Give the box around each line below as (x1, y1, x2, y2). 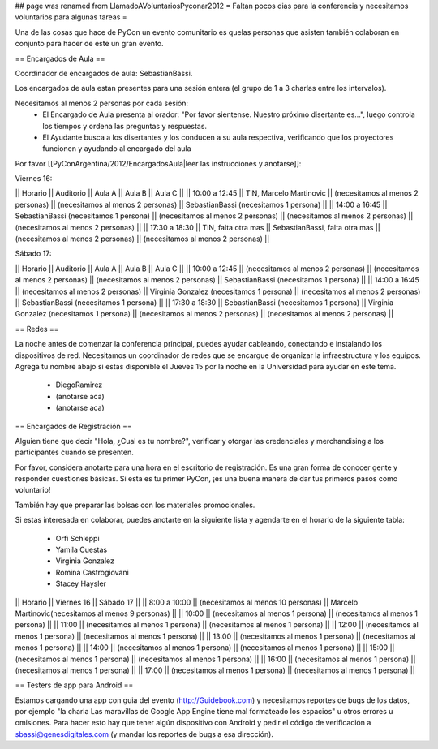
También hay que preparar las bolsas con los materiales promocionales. (15, 500, 255, 510)
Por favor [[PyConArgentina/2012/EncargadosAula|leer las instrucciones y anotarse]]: (15, 158, 302, 168)
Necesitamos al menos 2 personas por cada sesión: (15, 98, 189, 108)
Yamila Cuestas (55, 545, 108, 555)
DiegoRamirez (55, 380, 103, 390)
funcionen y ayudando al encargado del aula (42, 144, 191, 153)
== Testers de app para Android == (15, 680, 134, 690)
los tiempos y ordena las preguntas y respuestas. (42, 121, 207, 131)
